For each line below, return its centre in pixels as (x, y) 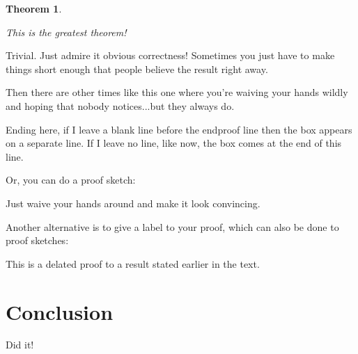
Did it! (20, 345)
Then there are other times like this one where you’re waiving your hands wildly (177, 92)
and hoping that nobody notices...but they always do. (120, 105)
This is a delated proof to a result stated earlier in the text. (133, 263)
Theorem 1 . (34, 8)
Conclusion (60, 311)
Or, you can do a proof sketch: (71, 180)
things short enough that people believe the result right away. (137, 69)
